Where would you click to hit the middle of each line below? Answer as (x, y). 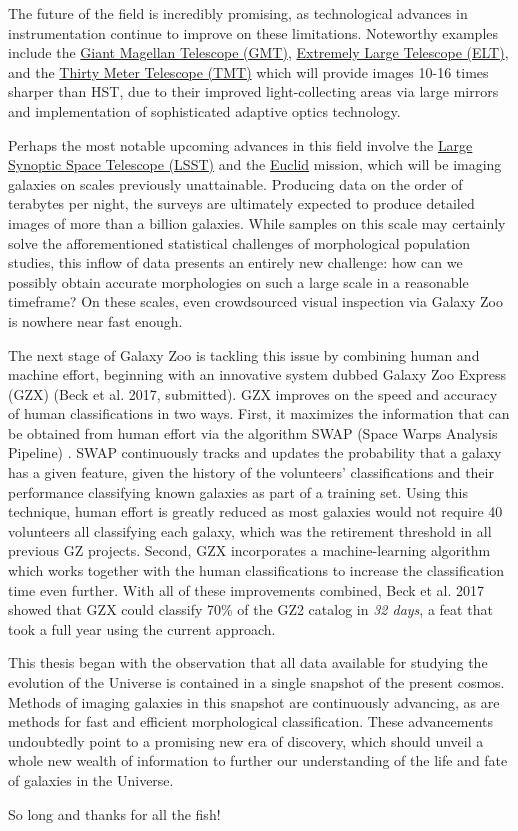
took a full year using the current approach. (142, 628)
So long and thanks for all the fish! (114, 813)
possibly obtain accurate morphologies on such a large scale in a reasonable (238, 281)
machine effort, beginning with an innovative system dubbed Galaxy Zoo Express (257, 374)
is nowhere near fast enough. (95, 320)
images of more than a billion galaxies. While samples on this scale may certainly (257, 222)
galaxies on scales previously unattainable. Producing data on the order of (235, 183)
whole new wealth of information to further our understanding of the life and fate (258, 760)
